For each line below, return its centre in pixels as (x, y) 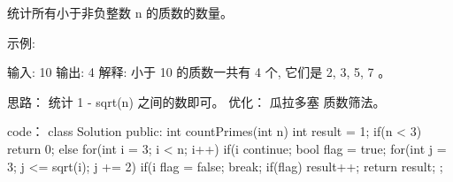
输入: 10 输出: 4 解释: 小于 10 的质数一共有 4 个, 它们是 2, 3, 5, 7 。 (199, 72)
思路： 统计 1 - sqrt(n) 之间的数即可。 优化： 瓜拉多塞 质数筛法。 (196, 101)
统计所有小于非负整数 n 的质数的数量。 (120, 12)
